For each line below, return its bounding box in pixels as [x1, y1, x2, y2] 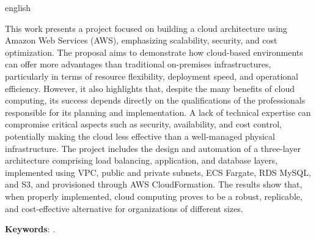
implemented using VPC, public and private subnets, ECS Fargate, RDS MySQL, [5, 165, 311, 178]
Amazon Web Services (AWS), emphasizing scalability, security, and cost [5, 34, 277, 47]
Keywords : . [5, 222, 56, 235]
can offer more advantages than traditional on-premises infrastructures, [5, 58, 271, 70]
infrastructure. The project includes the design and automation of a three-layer [5, 142, 301, 154]
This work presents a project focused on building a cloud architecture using [5, 21, 287, 34]
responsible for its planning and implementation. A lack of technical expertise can [5, 105, 311, 118]
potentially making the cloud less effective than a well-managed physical [5, 129, 275, 142]
